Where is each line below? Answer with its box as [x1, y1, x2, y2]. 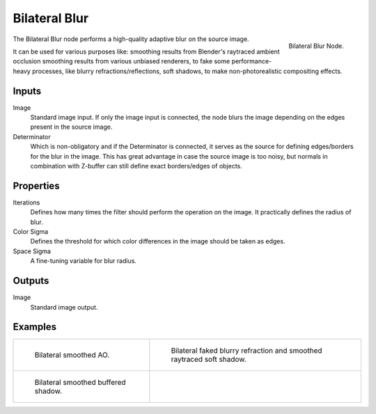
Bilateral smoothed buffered [34, 378, 126, 388]
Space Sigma [13, 247, 52, 255]
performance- [231, 57, 272, 65]
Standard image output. [30, 303, 98, 311]
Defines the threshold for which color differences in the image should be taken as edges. [30, 237, 285, 246]
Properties [13, 180, 60, 191]
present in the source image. [30, 122, 113, 132]
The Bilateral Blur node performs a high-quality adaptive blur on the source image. [13, 35, 250, 43]
